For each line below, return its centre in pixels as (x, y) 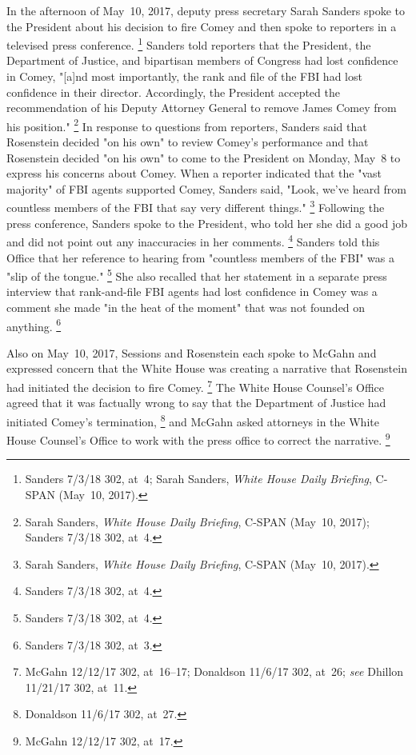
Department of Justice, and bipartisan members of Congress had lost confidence (202, 60)
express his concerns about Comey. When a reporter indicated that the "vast (194, 173)
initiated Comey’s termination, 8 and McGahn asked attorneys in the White (193, 420)
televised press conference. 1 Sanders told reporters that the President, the (189, 44)
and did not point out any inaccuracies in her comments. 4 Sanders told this (193, 240)
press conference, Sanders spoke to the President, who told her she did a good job (207, 223)
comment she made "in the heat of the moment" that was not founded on (186, 307)
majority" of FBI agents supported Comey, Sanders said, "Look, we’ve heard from (207, 188)
